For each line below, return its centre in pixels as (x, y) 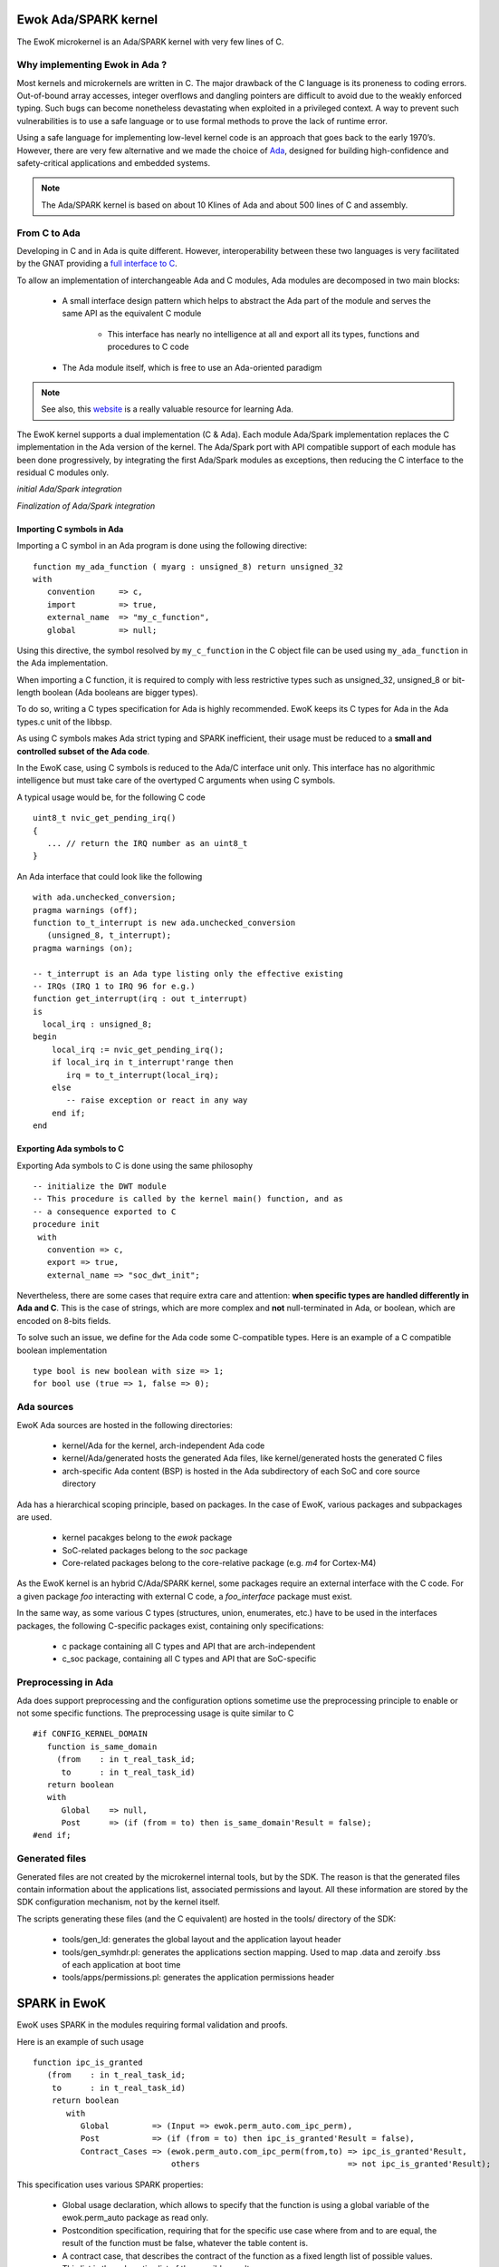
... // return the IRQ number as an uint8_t (147, 843)
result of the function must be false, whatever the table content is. (185, 2243)
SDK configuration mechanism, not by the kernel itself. (119, 1902)
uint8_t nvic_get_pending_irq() (105, 818)
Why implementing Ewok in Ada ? (92, 65)
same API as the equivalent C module (132, 314)
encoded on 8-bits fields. (64, 1320)
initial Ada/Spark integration (69, 489)
